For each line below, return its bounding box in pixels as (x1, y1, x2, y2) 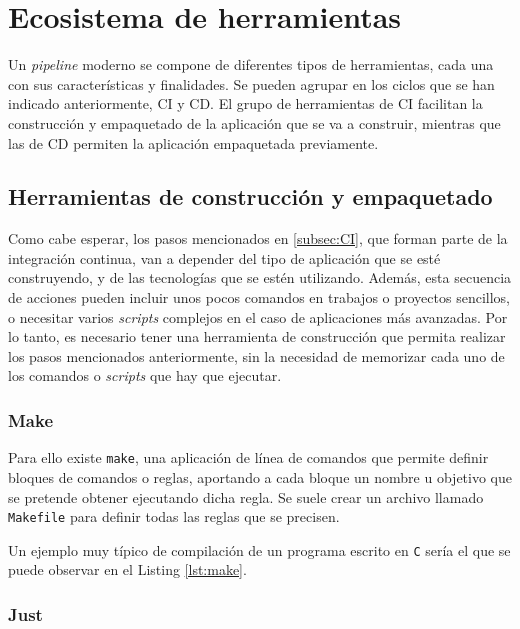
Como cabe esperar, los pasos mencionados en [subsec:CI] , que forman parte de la (8, 228, 508, 249)
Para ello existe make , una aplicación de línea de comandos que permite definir (8, 447, 489, 468)
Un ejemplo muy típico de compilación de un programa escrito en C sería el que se (8, 539, 511, 560)
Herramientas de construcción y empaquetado (8, 181, 493, 212)
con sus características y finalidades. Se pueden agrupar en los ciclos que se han (8, 73, 495, 94)
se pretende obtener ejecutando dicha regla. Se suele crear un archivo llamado (8, 486, 484, 507)
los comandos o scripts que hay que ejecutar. (8, 365, 282, 386)
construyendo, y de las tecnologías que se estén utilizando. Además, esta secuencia (8, 267, 512, 288)
